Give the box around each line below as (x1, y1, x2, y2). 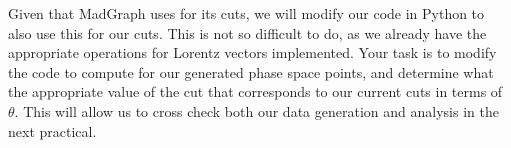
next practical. (8, 120, 97, 141)
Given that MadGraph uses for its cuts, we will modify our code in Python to (8, 3, 485, 23)
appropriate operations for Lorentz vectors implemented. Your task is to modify (8, 42, 497, 63)
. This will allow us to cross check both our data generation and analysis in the (14, 100, 499, 121)
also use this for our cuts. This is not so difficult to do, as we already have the (8, 22, 487, 43)
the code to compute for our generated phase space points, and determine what (8, 61, 494, 82)
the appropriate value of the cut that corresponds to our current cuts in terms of (8, 81, 503, 102)
